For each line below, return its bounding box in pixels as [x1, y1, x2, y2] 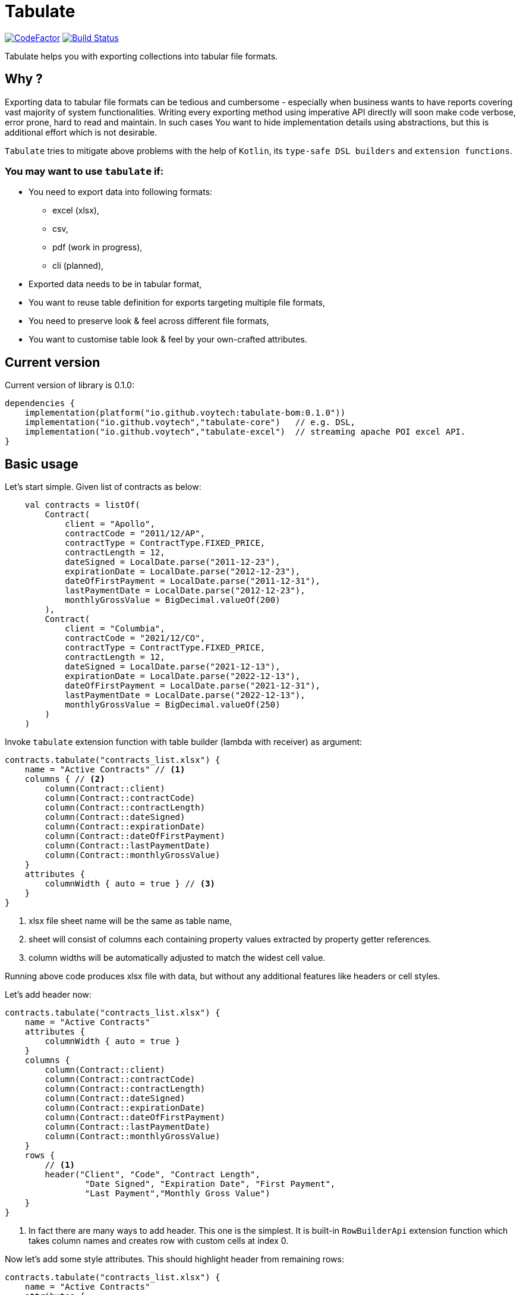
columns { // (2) [24, 774, 105, 784]
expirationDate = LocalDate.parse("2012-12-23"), [65, 567, 301, 577]
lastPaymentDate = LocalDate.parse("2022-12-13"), [65, 690, 305, 700]
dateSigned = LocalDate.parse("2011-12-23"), [65, 557, 281, 567]
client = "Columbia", [65, 624, 165, 634]
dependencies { [5, 398, 75, 408]
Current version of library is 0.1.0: [5, 380, 134, 391]
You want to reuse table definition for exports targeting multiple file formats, [29, 297, 326, 308]
